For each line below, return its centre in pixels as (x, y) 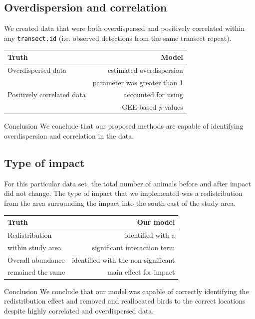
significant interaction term (133, 247)
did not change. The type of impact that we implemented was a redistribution (123, 193)
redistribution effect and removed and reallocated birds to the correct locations (125, 301)
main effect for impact (141, 272)
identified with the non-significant (124, 259)
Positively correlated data (47, 94)
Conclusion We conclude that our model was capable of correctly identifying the (127, 291)
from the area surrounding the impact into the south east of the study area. (120, 203)
